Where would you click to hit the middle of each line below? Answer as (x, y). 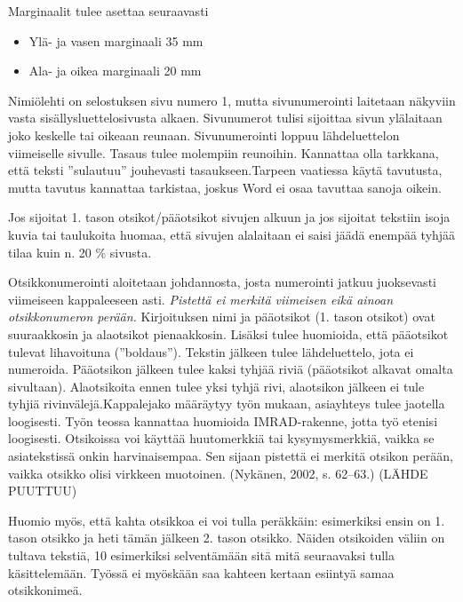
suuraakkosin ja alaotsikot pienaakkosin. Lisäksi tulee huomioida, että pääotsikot (228, 333)
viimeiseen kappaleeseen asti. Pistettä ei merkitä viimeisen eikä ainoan (201, 299)
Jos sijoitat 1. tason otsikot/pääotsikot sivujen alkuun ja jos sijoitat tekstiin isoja (229, 217)
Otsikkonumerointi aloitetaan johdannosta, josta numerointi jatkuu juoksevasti (222, 282)
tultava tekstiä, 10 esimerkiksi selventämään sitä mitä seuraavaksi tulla (201, 555)
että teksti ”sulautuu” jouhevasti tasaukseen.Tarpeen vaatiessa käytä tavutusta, (225, 170)
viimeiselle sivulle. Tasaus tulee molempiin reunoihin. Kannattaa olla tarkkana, (224, 152)
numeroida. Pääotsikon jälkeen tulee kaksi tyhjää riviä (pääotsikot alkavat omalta (231, 369)
